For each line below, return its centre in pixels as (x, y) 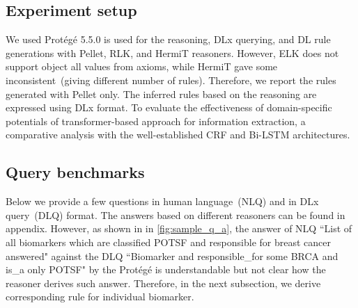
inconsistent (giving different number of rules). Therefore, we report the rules (171, 80)
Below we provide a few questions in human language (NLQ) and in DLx (162, 201)
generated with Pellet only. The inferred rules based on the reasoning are (161, 94)
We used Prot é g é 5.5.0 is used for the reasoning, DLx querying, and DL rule (168, 39)
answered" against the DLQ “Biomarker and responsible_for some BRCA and (172, 256)
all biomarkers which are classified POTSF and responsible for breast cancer (169, 242)
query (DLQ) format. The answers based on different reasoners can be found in (176, 214)
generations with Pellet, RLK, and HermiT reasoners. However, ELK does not (172, 52)
